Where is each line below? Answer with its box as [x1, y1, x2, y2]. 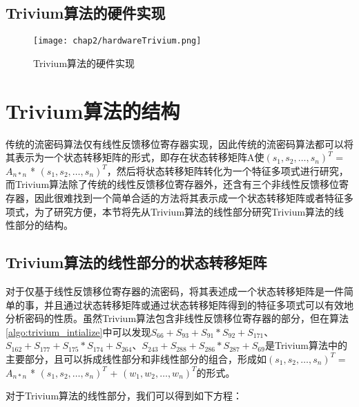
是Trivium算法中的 [264, 338, 347, 352]
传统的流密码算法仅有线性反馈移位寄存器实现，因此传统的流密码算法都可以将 [6, 136, 353, 151]
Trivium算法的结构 [6, 96, 180, 124]
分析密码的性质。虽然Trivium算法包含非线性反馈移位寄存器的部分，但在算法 [6, 311, 349, 325]
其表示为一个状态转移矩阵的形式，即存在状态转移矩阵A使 [6, 150, 264, 164]
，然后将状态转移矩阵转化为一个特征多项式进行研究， [106, 163, 349, 178]
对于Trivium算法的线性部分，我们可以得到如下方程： [6, 388, 243, 403]
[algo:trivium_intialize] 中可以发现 [6, 324, 151, 339]
